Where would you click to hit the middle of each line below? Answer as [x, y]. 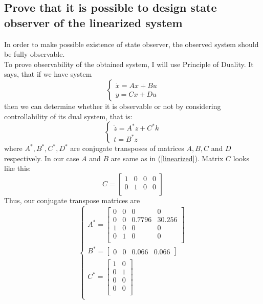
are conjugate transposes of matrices [127, 148]
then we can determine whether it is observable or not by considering [113, 106]
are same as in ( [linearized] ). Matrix [167, 158]
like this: [18, 168]
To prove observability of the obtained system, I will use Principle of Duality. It [129, 64]
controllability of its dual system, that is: [68, 116]
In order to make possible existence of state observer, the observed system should [131, 44]
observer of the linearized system [93, 22]
